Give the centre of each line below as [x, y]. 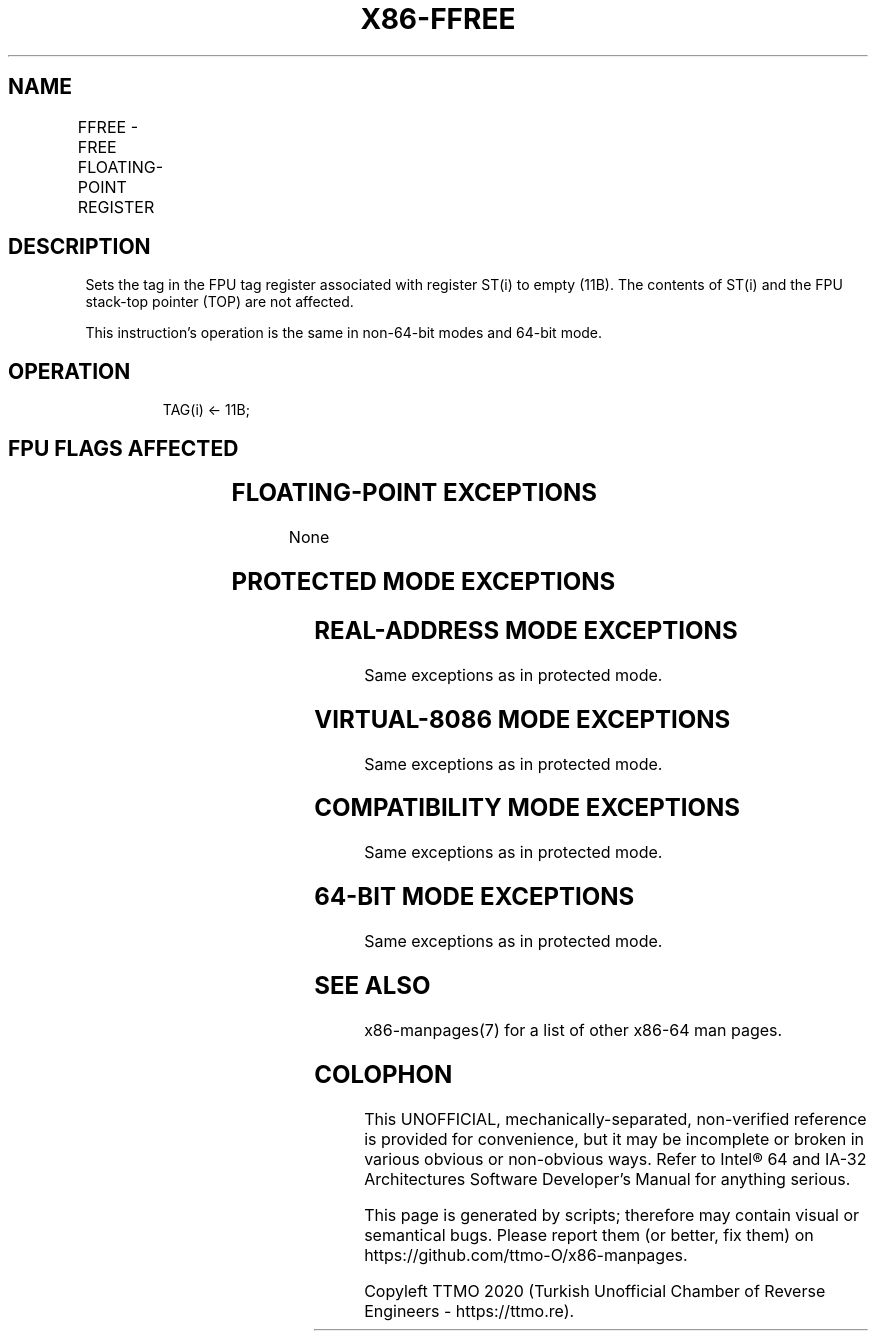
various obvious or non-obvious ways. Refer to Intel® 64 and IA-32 [615, 1158]
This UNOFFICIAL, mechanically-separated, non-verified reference [615, 1118]
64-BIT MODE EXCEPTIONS [474, 897]
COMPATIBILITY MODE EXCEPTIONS [527, 808]
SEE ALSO [372, 986]
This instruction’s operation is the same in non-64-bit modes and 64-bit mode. [344, 333]
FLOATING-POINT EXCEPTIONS [414, 493]
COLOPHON [383, 1074]
